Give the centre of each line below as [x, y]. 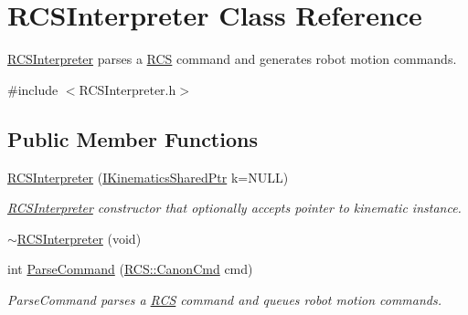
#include [33, 89]
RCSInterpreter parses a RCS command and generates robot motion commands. [232, 59]
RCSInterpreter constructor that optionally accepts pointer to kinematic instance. [234, 208]
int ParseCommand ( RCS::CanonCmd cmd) [130, 269]
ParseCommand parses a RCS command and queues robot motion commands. [225, 299]
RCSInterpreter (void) [79, 238]
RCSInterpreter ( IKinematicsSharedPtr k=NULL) [148, 177]
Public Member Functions [133, 138]
